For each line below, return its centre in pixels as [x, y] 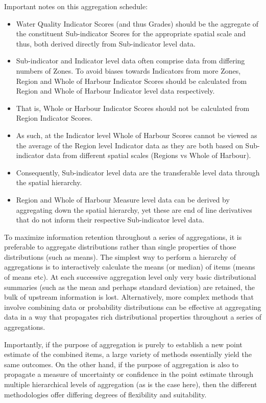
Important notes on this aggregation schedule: [76, 6]
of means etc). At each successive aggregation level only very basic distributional [130, 277]
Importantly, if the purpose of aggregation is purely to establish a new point [123, 344]
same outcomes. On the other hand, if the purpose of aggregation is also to [121, 364]
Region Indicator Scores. [54, 118]
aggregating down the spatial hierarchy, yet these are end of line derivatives [134, 209]
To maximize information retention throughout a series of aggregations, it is [123, 237]
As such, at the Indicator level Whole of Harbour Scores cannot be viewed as [137, 135]
